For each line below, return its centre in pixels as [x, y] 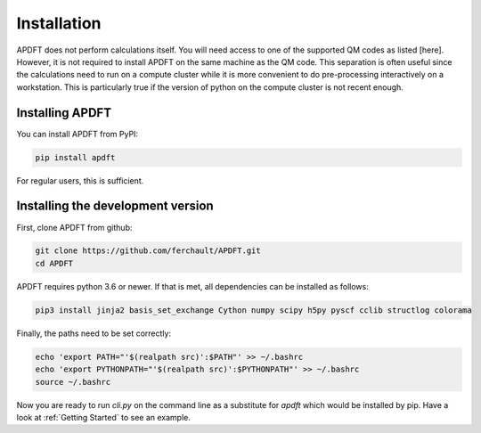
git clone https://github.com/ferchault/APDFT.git [148, 251]
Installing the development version [115, 206]
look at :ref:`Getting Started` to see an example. [103, 417]
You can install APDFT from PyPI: [77, 134]
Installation [59, 23]
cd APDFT [54, 263]
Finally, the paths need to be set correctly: [94, 333]
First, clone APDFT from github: [74, 227]
